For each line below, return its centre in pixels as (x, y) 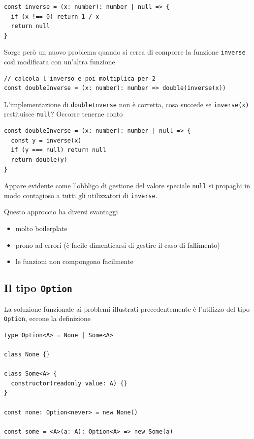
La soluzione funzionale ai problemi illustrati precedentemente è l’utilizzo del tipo (127, 308)
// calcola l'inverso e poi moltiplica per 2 (80, 78)
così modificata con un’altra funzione (60, 62)
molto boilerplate (41, 228)
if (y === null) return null (59, 150)
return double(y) (39, 160)
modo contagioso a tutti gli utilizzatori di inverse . (81, 195)
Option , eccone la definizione (47, 318)
